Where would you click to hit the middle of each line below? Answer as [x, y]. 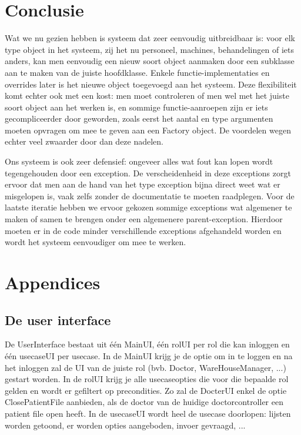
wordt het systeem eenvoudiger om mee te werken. [96, 242]
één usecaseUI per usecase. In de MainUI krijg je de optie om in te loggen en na [149, 355]
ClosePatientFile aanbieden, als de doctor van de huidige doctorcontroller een [144, 402]
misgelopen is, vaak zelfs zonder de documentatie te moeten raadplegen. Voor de [150, 195]
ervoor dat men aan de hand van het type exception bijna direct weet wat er [143, 184]
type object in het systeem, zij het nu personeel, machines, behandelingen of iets [149, 49]
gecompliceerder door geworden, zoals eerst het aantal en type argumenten [139, 118]
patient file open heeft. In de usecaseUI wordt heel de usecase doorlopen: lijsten [148, 413]
